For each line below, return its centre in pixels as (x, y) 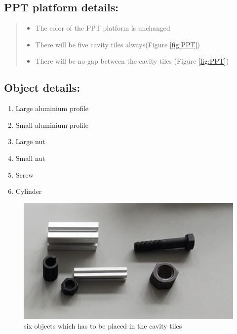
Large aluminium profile (52, 108)
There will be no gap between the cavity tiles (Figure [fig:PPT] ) (132, 61)
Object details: (42, 88)
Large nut (30, 141)
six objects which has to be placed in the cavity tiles (103, 326)
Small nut (30, 158)
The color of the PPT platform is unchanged (103, 28)
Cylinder (29, 191)
